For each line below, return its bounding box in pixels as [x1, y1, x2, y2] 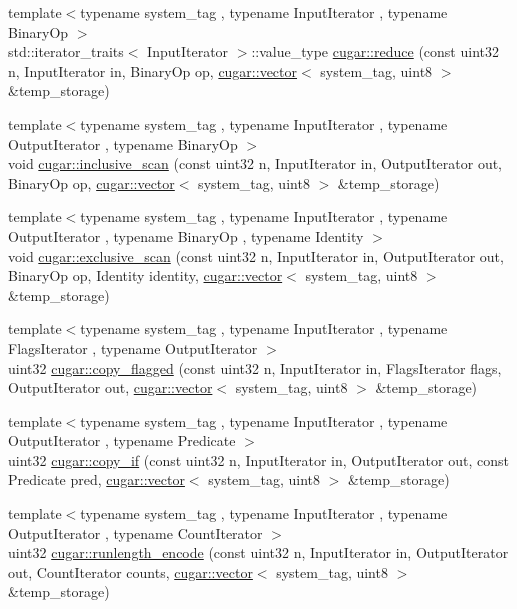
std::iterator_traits [8, 41, 124, 62]
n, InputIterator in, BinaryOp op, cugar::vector [8, 60, 298, 81]
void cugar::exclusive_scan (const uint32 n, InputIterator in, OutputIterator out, [8, 245, 504, 266]
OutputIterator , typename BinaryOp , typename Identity [8, 225, 364, 246]
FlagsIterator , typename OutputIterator [8, 337, 258, 358]
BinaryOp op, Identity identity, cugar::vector [8, 265, 283, 286]
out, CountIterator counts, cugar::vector [8, 561, 253, 582]
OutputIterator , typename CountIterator [8, 522, 263, 543]
